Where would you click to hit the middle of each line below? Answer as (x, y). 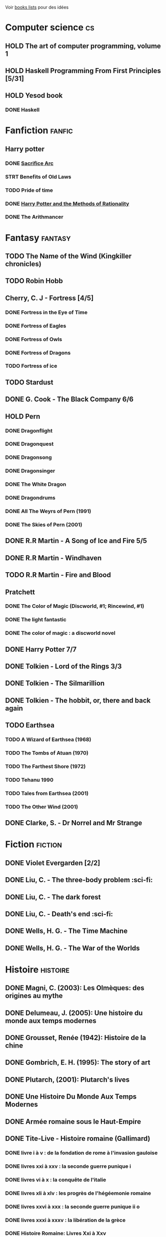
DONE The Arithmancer (34, 217)
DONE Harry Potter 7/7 (41, 649)
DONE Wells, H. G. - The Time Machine (66, 931)
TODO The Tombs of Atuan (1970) (47, 753)
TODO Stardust (29, 382)
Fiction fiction (34, 844)
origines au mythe (34, 996)
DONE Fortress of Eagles (36, 326)
